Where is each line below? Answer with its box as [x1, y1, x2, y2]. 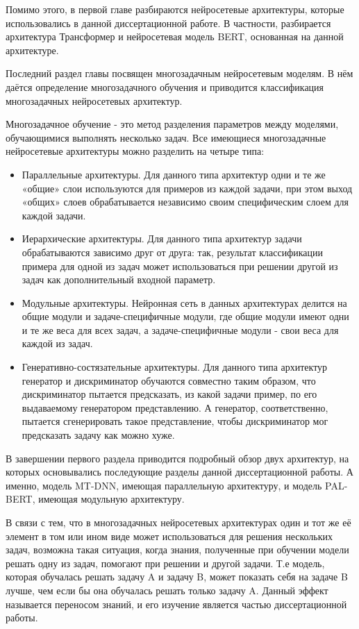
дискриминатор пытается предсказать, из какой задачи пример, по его [22, 387, 317, 401]
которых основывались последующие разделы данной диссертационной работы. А [6, 464, 353, 479]
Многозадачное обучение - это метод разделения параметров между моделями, [6, 117, 339, 131]
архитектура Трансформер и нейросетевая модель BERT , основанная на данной [6, 29, 344, 44]
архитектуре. [6, 42, 59, 57]
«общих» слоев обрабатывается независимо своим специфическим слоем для [22, 194, 349, 209]
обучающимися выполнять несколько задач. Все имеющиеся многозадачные [6, 130, 326, 144]
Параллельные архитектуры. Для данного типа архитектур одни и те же [22, 167, 326, 181]
